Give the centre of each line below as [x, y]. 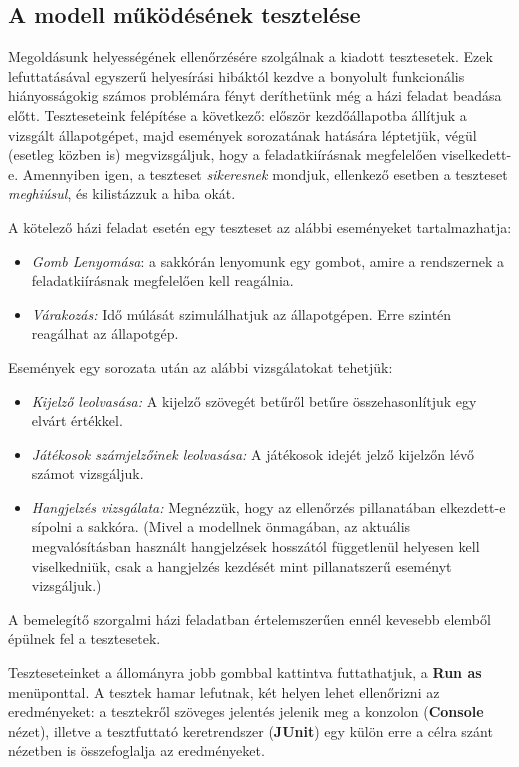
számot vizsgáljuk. [87, 473]
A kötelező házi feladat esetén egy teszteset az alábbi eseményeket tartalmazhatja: [260, 226]
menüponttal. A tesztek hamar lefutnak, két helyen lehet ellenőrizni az [224, 691]
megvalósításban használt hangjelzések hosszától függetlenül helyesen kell [255, 546]
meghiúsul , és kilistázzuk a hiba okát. [122, 193]
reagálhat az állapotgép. [105, 333]
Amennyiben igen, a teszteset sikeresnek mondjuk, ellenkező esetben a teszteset [265, 173]
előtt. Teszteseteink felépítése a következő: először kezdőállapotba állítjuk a [237, 114]
